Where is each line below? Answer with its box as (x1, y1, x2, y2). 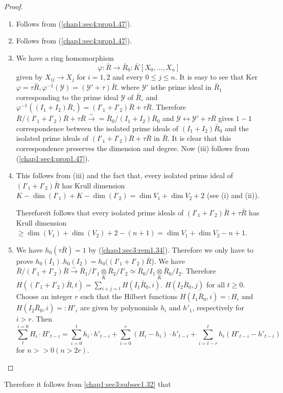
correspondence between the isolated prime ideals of (16, 122, 179, 133)
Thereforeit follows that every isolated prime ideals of (16, 207, 184, 217)
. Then (31, 313, 53, 324)
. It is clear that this (168, 133, 231, 143)
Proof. (4, 1, 23, 11)
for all (206, 279, 225, 289)
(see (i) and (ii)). (206, 190, 260, 201)
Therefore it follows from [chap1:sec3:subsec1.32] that (4, 379, 171, 389)
